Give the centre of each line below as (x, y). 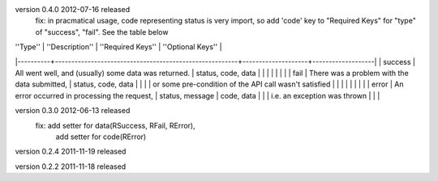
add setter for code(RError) (101, 137)
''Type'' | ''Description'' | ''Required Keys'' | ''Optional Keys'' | (118, 47)
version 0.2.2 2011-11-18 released (71, 166)
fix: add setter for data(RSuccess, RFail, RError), (115, 125)
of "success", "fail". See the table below (102, 32)
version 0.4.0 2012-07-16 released (73, 9)
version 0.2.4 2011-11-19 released (71, 152)
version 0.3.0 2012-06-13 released (73, 111)
